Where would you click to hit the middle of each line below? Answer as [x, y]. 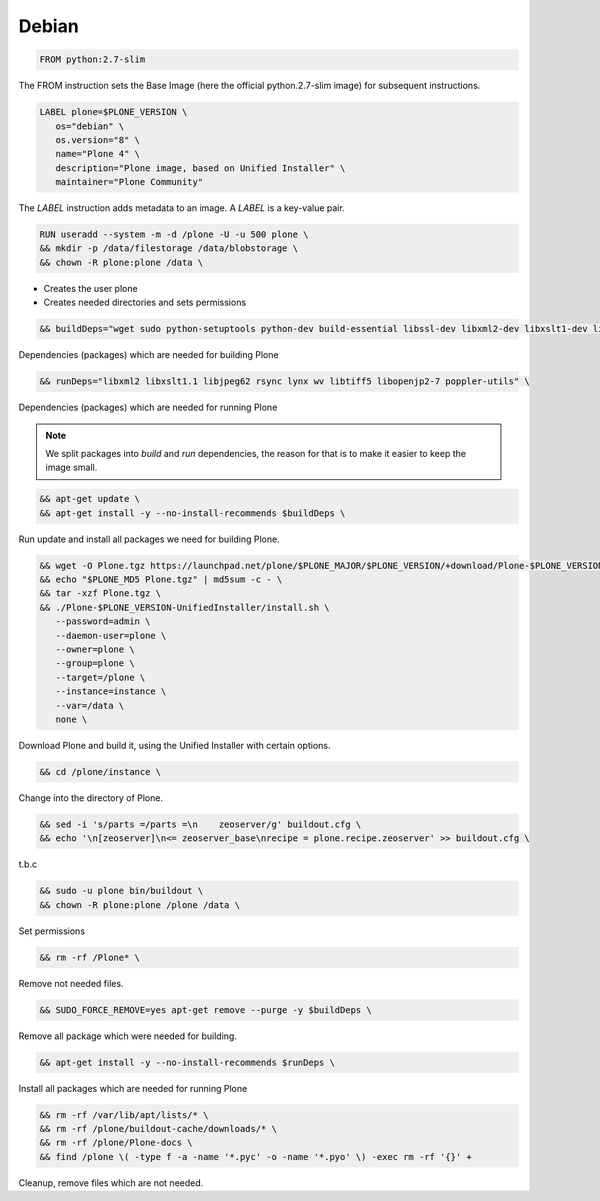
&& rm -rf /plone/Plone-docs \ [116, 1143]
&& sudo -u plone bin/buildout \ [121, 891]
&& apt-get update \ [89, 499]
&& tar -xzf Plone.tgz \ [100, 593]
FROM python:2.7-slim [92, 59]
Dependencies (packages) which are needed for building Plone [148, 355]
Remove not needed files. [71, 983]
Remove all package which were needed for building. [127, 1036]
